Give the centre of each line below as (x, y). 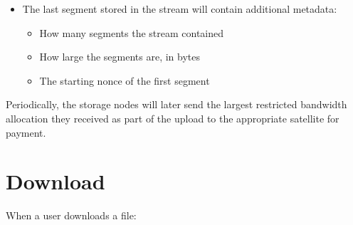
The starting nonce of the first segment (125, 80)
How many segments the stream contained (132, 32)
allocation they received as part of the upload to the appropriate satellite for (173, 118)
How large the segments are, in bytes (120, 57)
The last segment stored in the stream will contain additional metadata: (180, 9)
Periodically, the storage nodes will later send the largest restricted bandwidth (176, 104)
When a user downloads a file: (71, 215)
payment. (26, 132)
